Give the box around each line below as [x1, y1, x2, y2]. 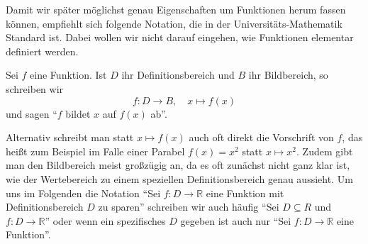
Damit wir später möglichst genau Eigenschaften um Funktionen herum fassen [6, 2, 346, 16]
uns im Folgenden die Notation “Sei [6, 185, 161, 200]
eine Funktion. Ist [30, 67, 107, 82]
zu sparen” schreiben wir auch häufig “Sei [98, 199, 279, 214]
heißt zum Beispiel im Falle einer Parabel [6, 143, 185, 158]
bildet [65, 106, 91, 121]
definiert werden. [6, 43, 79, 58]
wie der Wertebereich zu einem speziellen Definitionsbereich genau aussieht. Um [6, 171, 353, 186]
